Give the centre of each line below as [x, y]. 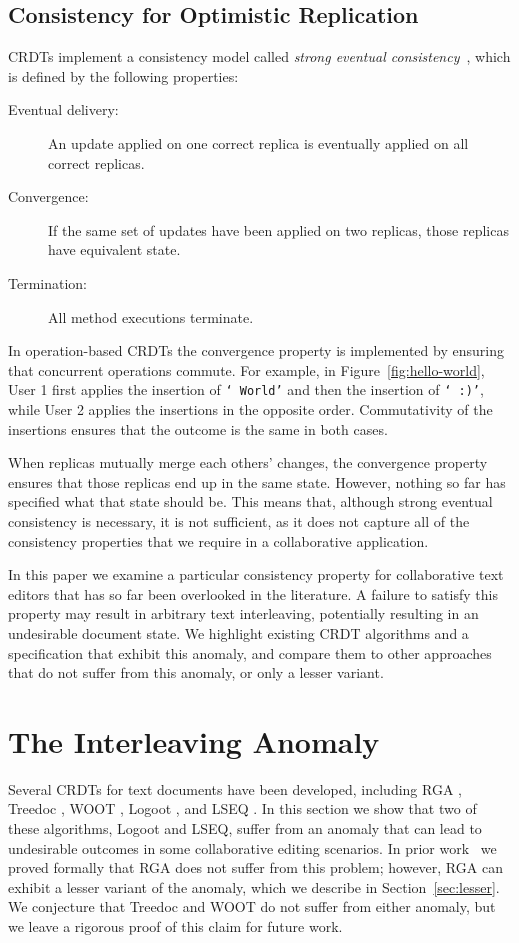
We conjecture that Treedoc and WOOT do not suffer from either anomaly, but [252, 906]
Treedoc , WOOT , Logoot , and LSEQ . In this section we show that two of [242, 808]
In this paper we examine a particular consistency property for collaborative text [256, 574]
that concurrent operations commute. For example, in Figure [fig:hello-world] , [246, 369]
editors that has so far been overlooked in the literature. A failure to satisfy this [253, 593]
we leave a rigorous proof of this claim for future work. [175, 925]
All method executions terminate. [151, 316]
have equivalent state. [114, 249]
